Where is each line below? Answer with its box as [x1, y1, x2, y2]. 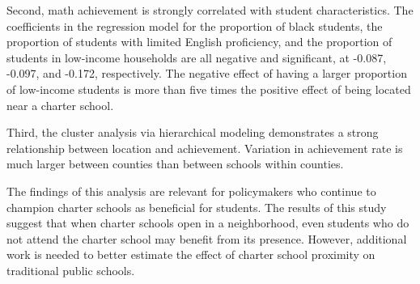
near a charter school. [6, 96, 114, 113]
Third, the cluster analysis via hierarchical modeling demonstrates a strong [6, 124, 379, 141]
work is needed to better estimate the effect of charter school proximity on [6, 246, 375, 263]
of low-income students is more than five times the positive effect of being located [6, 80, 411, 97]
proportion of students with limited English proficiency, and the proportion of [6, 33, 392, 50]
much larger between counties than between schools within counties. [6, 155, 344, 172]
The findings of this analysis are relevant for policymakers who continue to [6, 182, 376, 199]
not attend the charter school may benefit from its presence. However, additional [6, 230, 407, 247]
